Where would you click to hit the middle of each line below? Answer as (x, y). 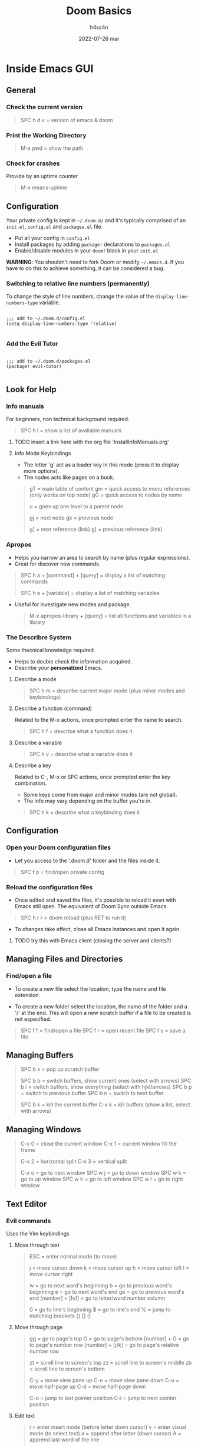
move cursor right (51, 1274)
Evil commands (29, 1221)
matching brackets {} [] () (60, 1316)
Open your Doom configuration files (59, 847)
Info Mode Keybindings (43, 453)
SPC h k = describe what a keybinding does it (85, 812)
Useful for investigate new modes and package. (73, 604)
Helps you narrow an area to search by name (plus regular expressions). (102, 557)
